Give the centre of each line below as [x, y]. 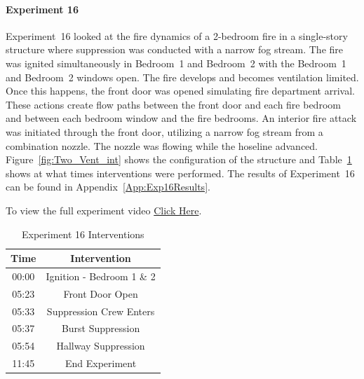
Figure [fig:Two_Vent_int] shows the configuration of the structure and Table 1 [179, 159]
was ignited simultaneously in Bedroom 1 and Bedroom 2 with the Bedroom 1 [176, 63]
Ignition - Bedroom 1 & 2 [101, 276]
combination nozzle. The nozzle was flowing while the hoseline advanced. [162, 145]
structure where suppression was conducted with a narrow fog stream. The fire [175, 49]
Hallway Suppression [101, 346]
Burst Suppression [101, 328]
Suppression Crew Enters [101, 311]
